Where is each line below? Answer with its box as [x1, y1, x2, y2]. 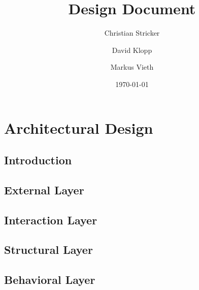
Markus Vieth [110, 62, 154, 72]
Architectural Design [4, 117, 153, 138]
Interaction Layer [4, 212, 97, 227]
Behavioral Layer [4, 272, 95, 287]
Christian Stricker [104, 27, 160, 38]
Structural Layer [4, 242, 93, 257]
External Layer [4, 182, 84, 197]
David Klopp [112, 44, 152, 55]
